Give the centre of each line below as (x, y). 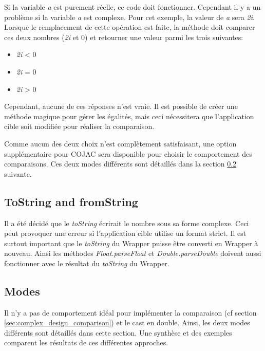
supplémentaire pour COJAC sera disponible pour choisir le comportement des (128, 153)
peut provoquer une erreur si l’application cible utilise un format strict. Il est (125, 233)
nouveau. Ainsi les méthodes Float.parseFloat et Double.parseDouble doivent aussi (133, 253)
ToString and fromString (71, 201)
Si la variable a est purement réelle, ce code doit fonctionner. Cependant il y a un (132, 7)
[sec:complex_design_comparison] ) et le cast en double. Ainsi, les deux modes (127, 322)
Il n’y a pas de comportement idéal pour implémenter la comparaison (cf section (130, 312)
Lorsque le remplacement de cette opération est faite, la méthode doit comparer (130, 27)
